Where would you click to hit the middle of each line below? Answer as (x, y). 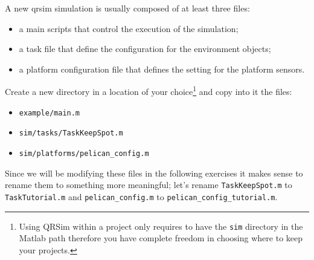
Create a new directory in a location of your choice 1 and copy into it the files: (149, 91)
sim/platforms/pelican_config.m (84, 153)
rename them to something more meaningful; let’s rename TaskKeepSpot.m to (149, 185)
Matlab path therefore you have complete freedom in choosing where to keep (161, 238)
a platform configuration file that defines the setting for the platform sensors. (162, 69)
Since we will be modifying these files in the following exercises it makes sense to (154, 173)
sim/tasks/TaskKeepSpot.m (71, 133)
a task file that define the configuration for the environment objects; (145, 49)
